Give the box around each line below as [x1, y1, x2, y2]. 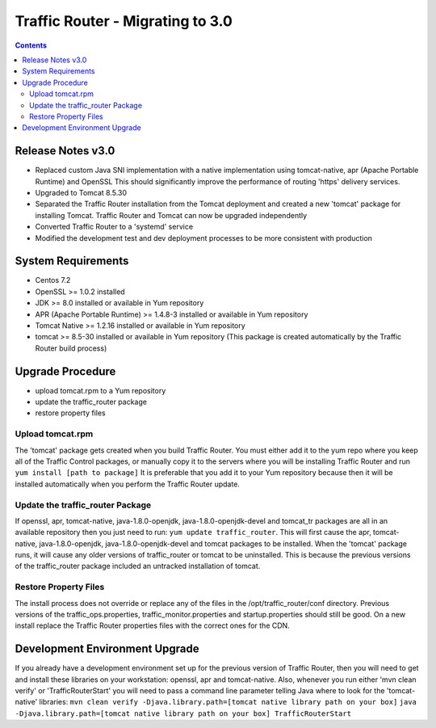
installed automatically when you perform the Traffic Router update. [15, 479, 240, 489]
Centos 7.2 [35, 276, 71, 285]
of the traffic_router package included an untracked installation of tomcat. [15, 562, 261, 571]
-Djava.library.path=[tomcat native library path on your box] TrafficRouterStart [15, 709, 351, 718]
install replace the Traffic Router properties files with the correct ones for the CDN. [15, 621, 290, 630]
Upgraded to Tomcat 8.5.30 [35, 187, 128, 197]
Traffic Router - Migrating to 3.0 [15, 12, 233, 30]
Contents [15, 40, 48, 50]
